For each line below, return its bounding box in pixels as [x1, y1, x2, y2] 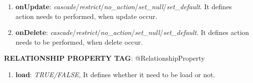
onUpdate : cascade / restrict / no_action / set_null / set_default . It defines [15, 1, 232, 11]
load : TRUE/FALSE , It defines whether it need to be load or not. [15, 69, 215, 79]
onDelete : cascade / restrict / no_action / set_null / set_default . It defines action [15, 27, 249, 37]
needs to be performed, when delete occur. [15, 36, 143, 47]
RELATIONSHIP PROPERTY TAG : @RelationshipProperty [4, 53, 205, 63]
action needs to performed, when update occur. [15, 11, 157, 21]
